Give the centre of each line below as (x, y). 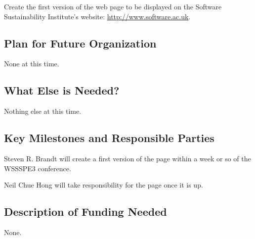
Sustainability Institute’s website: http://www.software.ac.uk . (97, 16)
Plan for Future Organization (80, 43)
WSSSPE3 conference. (38, 168)
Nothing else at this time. (43, 111)
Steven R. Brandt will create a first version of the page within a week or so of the (127, 158)
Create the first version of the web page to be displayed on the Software (113, 6)
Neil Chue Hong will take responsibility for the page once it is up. (104, 185)
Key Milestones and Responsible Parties (109, 138)
